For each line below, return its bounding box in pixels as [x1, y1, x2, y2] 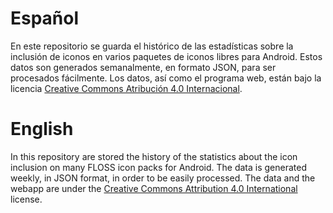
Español [10, 7, 80, 30]
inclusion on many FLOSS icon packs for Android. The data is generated [10, 161, 308, 173]
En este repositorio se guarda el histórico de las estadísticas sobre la [10, 40, 294, 52]
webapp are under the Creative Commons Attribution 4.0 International [10, 182, 298, 194]
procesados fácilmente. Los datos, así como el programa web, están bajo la [10, 72, 322, 84]
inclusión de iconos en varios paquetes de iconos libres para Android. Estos [10, 50, 323, 62]
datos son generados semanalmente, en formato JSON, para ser [10, 61, 277, 73]
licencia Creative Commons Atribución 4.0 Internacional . [10, 82, 243, 94]
